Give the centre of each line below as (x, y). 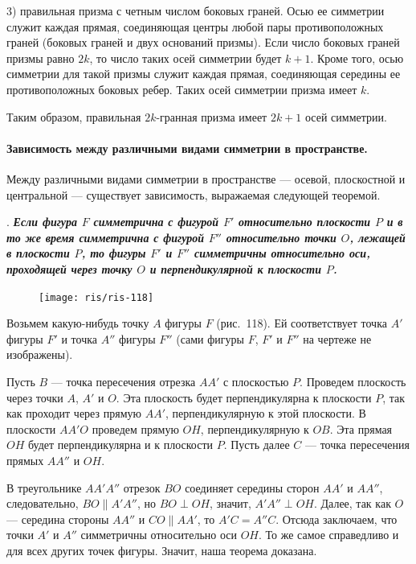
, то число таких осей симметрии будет (186, 58)
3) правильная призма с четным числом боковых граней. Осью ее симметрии (196, 10)
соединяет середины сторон (252, 487)
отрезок (142, 487)
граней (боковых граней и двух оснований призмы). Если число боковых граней (203, 42)
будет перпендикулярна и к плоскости (120, 445)
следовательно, (43, 503)
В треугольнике (44, 487)
